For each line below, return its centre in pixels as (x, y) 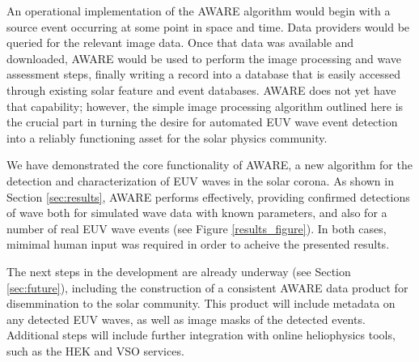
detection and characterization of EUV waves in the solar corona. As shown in (200, 180)
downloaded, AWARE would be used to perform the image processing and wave (204, 58)
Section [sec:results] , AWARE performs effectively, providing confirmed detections (208, 196)
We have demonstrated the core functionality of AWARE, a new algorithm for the (209, 165)
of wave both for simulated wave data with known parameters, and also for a (197, 213)
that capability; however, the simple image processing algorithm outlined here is (205, 106)
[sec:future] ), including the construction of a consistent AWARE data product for (207, 287)
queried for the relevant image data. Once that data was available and (180, 43)
